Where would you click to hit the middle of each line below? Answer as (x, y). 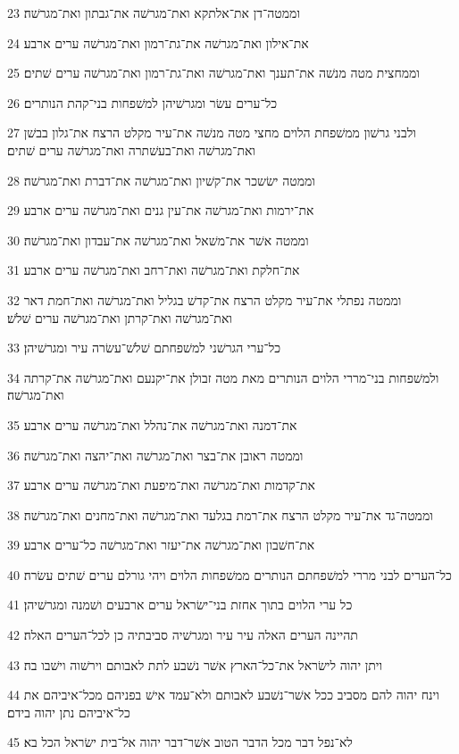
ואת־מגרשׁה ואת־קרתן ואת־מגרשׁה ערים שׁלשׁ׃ (120, 317)
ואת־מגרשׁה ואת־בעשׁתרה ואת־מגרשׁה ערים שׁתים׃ (131, 149)
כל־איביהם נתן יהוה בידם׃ (69, 712)
